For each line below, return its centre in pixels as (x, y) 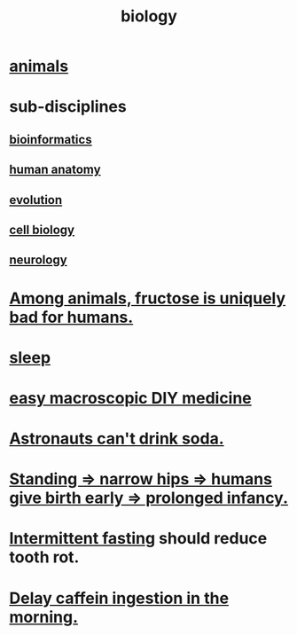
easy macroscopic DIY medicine (131, 398)
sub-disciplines (68, 107)
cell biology (42, 229)
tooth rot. (44, 557)
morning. (43, 617)
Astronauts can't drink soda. (117, 439)
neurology (39, 260)
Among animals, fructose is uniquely (148, 298)
